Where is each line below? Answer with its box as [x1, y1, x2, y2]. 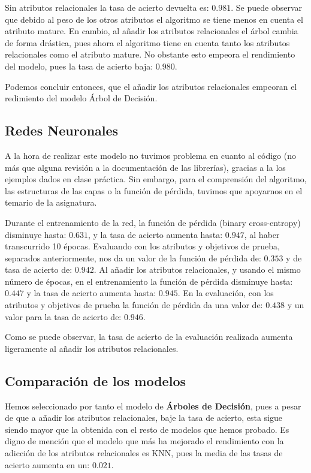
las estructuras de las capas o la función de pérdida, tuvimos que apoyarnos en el [5, 184, 303, 197]
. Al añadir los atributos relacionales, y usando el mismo [93, 263, 301, 276]
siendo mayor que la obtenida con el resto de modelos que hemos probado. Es [5, 423, 289, 435]
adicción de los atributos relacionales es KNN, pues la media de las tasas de [5, 447, 283, 459]
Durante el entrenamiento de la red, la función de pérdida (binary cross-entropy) [5, 216, 301, 228]
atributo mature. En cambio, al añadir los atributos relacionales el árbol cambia [5, 25, 298, 37]
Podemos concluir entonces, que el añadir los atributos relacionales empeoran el [5, 80, 297, 92]
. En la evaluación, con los [177, 287, 274, 299]
